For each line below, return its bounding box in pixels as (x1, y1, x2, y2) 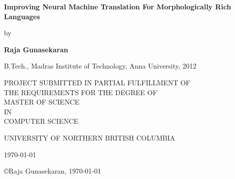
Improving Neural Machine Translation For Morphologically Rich (4, 1, 231, 11)
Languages (4, 11, 40, 21)
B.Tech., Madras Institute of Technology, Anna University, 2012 (4, 61, 197, 71)
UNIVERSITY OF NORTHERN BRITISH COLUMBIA (4, 132, 175, 143)
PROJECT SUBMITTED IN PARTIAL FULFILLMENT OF (4, 77, 191, 87)
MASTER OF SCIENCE (4, 97, 80, 107)
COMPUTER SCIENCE (4, 116, 79, 126)
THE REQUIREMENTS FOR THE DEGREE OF (4, 87, 158, 97)
